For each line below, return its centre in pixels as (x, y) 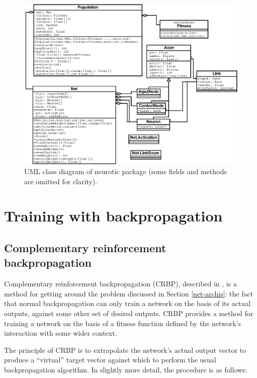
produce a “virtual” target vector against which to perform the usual (110, 360)
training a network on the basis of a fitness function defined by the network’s (123, 323)
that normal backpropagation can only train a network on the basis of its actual (127, 303)
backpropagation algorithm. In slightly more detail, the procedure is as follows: (126, 369)
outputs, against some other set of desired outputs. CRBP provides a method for (129, 313)
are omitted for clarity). (61, 181)
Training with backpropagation (113, 216)
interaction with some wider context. (61, 333)
